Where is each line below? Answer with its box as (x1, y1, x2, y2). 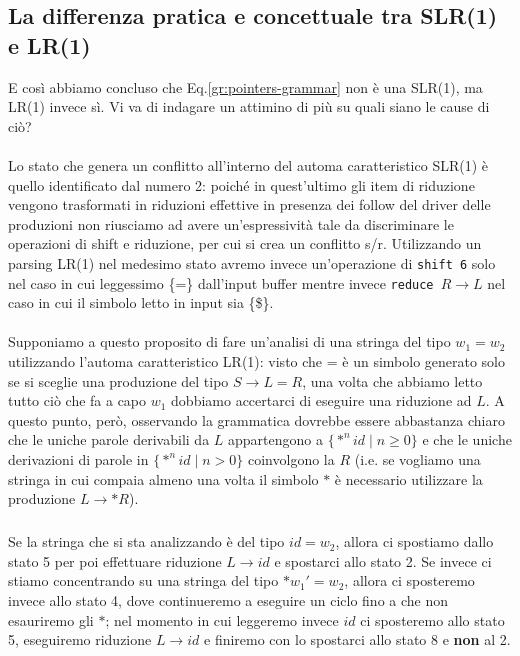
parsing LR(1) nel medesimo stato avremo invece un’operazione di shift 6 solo (8, 252, 496, 273)
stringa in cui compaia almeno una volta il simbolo (8, 468, 319, 489)
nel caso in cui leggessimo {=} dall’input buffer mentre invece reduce (8, 272, 434, 293)
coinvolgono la (247, 449, 335, 469)
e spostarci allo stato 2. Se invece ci (274, 550, 492, 571)
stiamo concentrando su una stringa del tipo (8, 570, 279, 591)
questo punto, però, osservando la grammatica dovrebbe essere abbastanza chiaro (8, 409, 505, 430)
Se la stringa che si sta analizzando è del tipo (8, 531, 285, 552)
